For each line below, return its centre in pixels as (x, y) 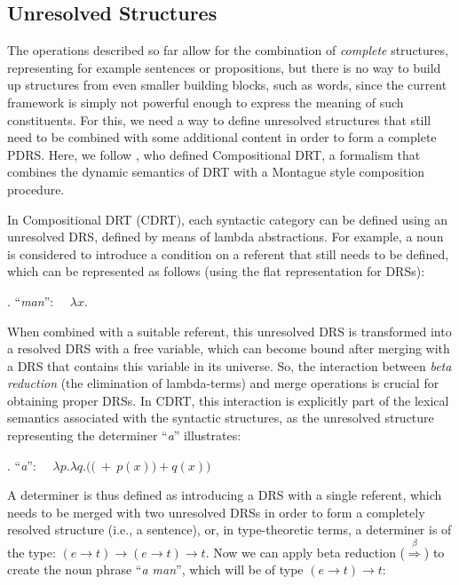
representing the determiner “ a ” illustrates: (124, 435)
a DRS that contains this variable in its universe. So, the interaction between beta (229, 365)
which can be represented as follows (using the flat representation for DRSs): (216, 271)
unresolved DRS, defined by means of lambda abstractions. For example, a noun (226, 237)
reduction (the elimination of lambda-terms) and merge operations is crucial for (223, 383)
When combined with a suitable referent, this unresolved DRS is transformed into (229, 331)
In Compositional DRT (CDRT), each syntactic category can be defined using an (228, 219)
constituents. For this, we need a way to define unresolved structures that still (219, 119)
